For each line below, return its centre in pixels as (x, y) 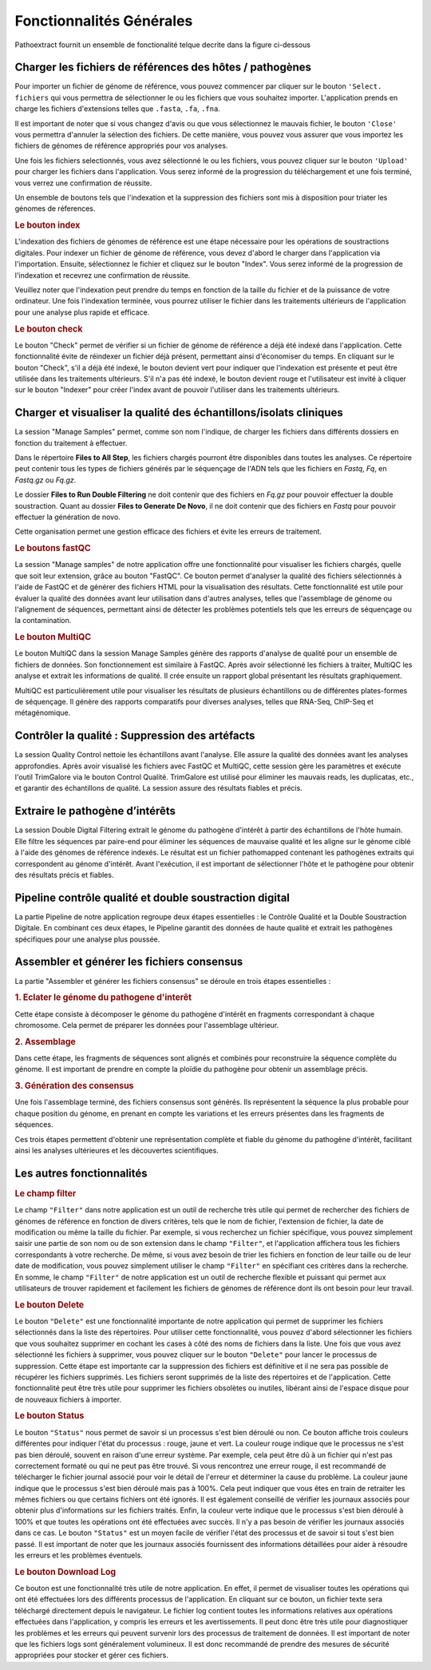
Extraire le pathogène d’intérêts (95, 811)
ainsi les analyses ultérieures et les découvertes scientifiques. (117, 1151)
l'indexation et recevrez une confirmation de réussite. (103, 275)
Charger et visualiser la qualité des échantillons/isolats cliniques (179, 413)
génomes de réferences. (55, 208)
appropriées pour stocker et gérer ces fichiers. (92, 1655)
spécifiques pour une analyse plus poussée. (87, 939)
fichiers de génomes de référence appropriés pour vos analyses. (121, 146)
